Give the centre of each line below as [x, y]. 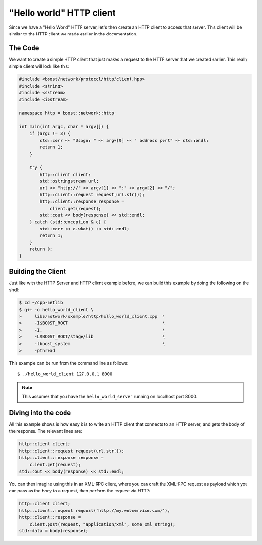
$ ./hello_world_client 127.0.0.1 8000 [65, 374]
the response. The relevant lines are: [46, 431]
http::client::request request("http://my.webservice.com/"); [95, 510]
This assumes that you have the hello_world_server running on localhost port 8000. [110, 397]
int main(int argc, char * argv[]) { [64, 127]
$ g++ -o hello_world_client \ [57, 309]
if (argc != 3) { [50, 133]
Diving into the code [40, 413]
